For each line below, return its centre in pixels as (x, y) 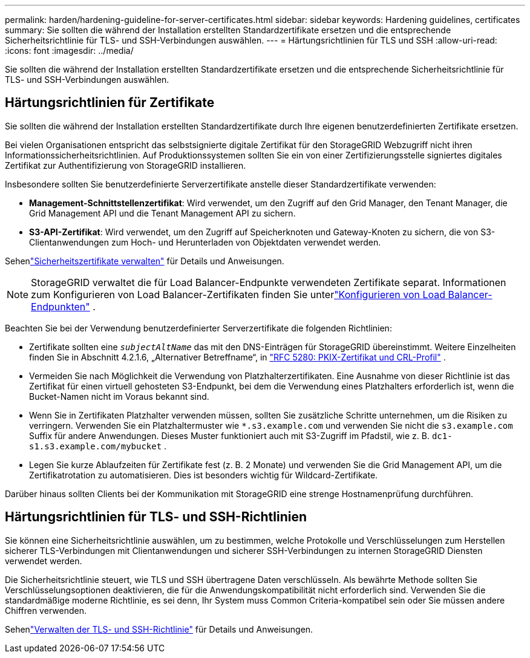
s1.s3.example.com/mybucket (96, 446)
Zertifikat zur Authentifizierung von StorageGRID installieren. (126, 165)
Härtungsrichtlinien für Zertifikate (110, 103)
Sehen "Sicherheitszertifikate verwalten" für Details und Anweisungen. (145, 261)
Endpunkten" (61, 306)
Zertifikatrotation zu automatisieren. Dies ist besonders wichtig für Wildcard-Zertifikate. (204, 475)
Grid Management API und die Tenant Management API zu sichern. (162, 213)
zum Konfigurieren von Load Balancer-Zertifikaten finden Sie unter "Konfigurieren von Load (238, 294)
